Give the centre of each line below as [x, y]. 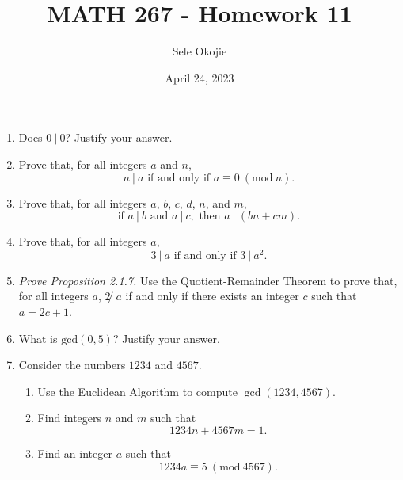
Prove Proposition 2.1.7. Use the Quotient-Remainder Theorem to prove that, [208, 280]
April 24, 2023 [200, 77]
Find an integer [75, 453]
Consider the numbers [72, 365]
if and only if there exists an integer [212, 296]
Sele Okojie [200, 51]
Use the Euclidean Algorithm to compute [137, 391]
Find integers [70, 418]
